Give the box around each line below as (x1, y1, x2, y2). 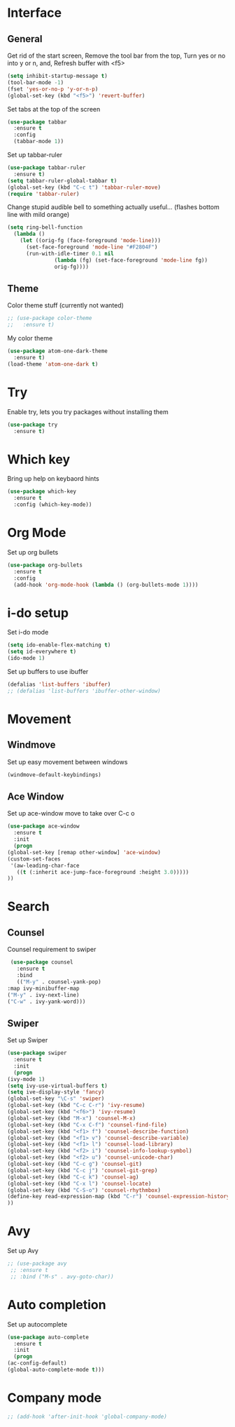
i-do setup (7, 605, 69, 620)
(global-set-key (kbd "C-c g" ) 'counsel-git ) (7, 1160, 142, 1168)
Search (7, 898, 50, 915)
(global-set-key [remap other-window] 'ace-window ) (7, 849, 161, 856)
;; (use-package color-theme (7, 314, 92, 322)
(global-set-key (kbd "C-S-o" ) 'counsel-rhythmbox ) (7, 1186, 161, 1194)
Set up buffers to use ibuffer (7, 667, 89, 675)
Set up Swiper (7, 1036, 48, 1044)
